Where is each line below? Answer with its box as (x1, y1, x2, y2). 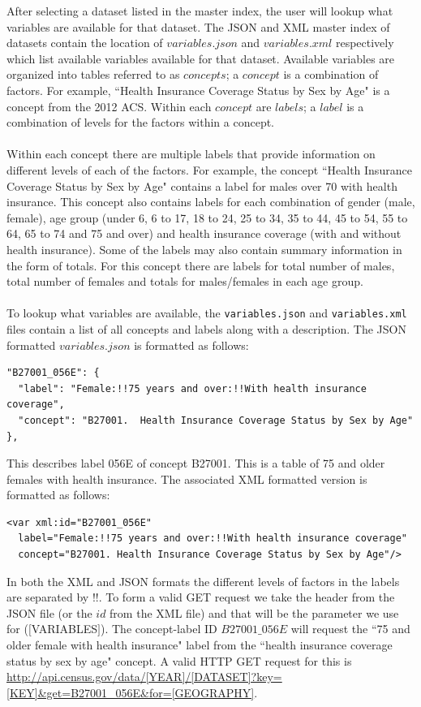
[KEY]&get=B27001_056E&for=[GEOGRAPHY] (6, 683, 255, 701)
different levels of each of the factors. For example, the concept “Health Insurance (6, 161, 412, 178)
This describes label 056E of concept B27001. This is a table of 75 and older (6, 455, 385, 472)
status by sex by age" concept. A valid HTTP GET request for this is (6, 652, 352, 669)
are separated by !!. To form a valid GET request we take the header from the (6, 588, 395, 606)
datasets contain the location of (6, 34, 163, 51)
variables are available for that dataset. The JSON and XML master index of (6, 18, 390, 35)
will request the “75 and (290, 620, 410, 637)
